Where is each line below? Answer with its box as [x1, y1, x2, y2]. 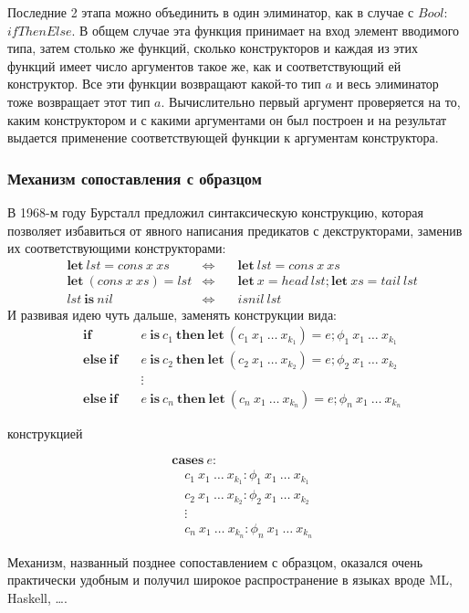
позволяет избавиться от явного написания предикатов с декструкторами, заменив [7, 220, 463, 239]
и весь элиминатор [336, 74, 439, 93]
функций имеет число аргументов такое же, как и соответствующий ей [7, 56, 401, 75]
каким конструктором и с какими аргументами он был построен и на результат [7, 110, 447, 129]
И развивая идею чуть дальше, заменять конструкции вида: [7, 304, 337, 323]
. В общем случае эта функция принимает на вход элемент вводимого [71, 20, 460, 39]
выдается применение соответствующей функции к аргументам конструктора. [7, 128, 439, 147]
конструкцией [7, 423, 83, 442]
